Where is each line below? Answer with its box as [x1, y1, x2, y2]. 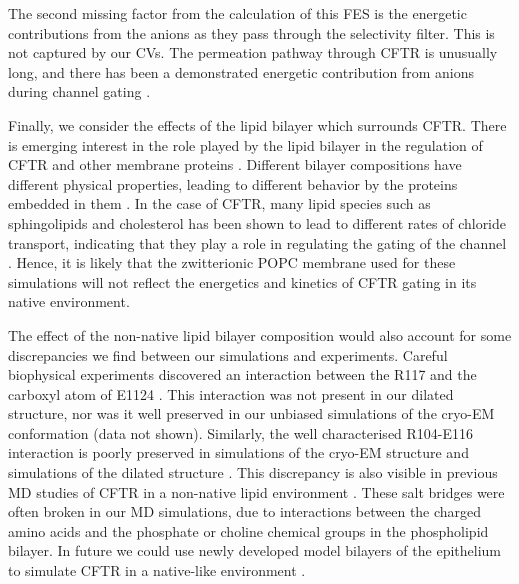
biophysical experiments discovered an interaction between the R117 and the [8, 364, 477, 385]
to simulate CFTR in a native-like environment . [8, 560, 306, 581]
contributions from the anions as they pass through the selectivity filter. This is [8, 22, 495, 43]
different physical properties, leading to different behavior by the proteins [8, 173, 458, 194]
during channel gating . [8, 81, 151, 102]
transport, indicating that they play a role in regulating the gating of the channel [8, 232, 507, 253]
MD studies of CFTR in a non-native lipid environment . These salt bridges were [8, 481, 505, 502]
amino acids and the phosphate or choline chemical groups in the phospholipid [8, 520, 489, 541]
